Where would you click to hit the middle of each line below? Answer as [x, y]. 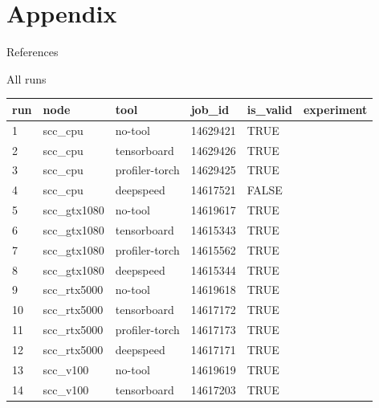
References [33, 52]
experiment [335, 109]
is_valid [269, 109]
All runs [26, 78]
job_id [210, 109]
